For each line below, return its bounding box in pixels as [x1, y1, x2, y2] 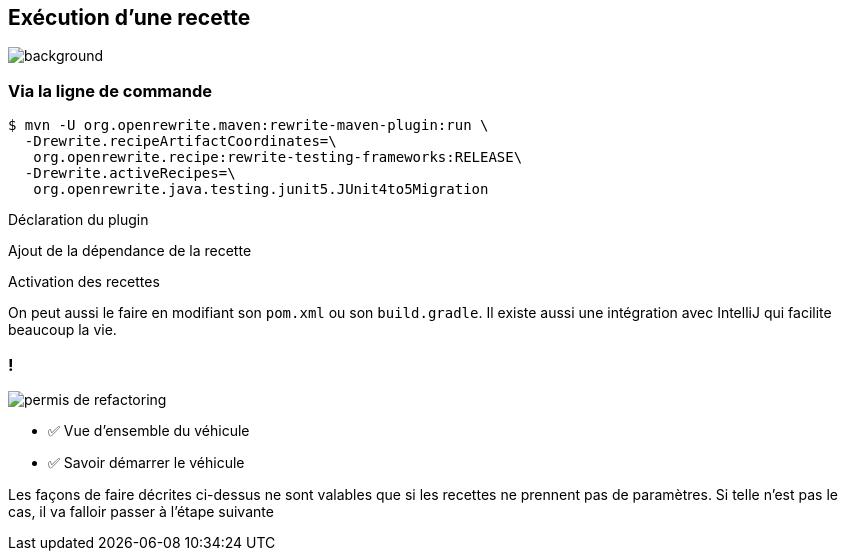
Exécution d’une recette [8, 5, 251, 30]
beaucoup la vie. [8, 321, 117, 339]
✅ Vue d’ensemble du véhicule [48, 421, 250, 439]
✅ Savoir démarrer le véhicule [48, 453, 245, 471]
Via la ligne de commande [8, 80, 213, 101]
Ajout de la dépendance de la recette [8, 242, 252, 260]
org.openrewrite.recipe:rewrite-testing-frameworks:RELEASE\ [33, 149, 523, 166]
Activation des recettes [8, 273, 160, 291]
